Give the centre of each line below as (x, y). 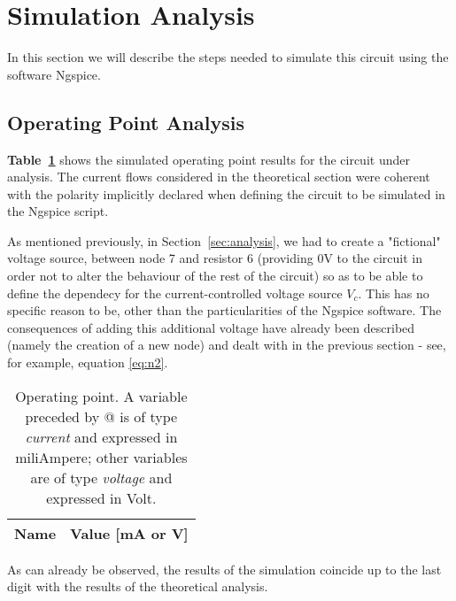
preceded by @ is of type (101, 416)
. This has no (394, 293)
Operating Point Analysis (126, 122)
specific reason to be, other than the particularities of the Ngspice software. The (224, 310)
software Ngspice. (54, 74)
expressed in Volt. (101, 497)
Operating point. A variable (101, 396)
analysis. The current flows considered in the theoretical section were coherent (219, 177)
